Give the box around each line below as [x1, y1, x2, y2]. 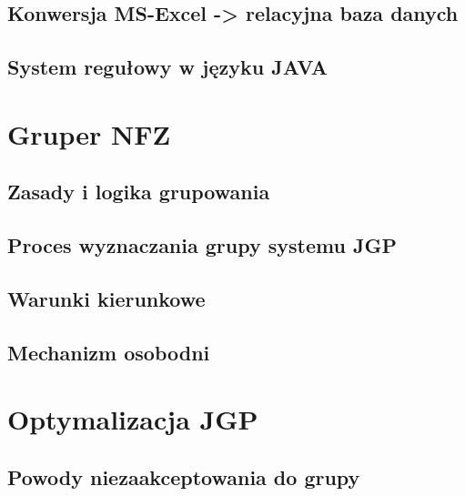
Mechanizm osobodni [7, 338, 210, 366]
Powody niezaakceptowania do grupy [7, 462, 360, 491]
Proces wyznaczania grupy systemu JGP [7, 231, 397, 259]
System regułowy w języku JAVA [7, 53, 329, 81]
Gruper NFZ [7, 115, 171, 152]
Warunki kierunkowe [7, 284, 206, 312]
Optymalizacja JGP [7, 400, 258, 438]
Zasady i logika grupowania [7, 177, 270, 206]
